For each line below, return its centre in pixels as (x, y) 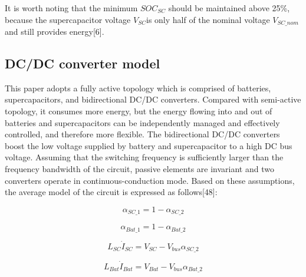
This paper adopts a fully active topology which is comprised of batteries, (138, 88)
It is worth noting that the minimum (71, 8)
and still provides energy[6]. (55, 32)
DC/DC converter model (83, 63)
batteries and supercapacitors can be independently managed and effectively (142, 122)
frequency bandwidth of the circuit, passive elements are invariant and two (139, 169)
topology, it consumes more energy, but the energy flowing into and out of (139, 111)
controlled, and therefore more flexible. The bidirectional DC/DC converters (142, 134)
